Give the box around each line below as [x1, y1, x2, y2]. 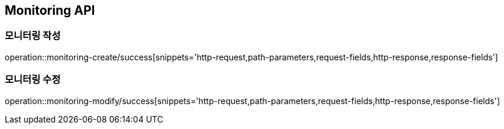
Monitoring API [5, 3, 95, 18]
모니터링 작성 [5, 30, 61, 42]
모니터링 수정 [5, 73, 61, 86]
